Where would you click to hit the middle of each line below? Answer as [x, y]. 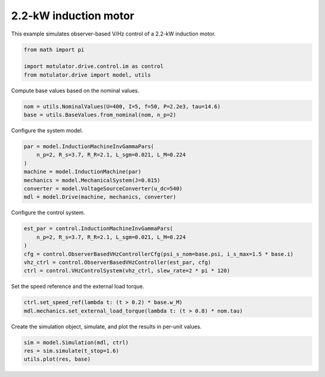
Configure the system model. [47, 131]
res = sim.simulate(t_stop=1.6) [72, 351]
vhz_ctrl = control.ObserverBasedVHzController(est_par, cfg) [117, 262]
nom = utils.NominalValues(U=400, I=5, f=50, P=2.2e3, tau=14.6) [122, 106]
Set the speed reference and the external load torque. [78, 287]
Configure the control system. [48, 213]
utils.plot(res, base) [57, 359]
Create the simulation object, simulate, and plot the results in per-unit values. [106, 326]
